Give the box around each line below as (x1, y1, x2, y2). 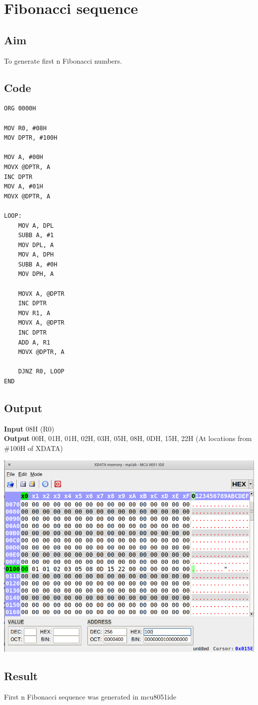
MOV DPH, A (18, 270, 54, 278)
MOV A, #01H (4, 183, 43, 190)
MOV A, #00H (4, 154, 43, 161)
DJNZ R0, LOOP (18, 368, 64, 375)
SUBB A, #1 (18, 232, 54, 239)
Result (4, 668, 38, 684)
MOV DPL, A (18, 241, 54, 249)
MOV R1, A (18, 309, 51, 317)
